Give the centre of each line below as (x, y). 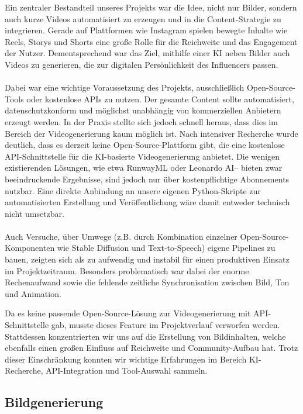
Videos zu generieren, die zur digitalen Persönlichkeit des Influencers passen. (142, 64)
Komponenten (30, 248)
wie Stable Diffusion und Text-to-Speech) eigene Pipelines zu (166, 248)
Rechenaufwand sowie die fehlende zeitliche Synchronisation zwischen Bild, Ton (147, 282)
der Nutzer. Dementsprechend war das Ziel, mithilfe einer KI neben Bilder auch (147, 53)
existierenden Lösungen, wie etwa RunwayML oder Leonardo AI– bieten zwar (144, 168)
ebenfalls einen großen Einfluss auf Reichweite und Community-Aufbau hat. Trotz (151, 348)
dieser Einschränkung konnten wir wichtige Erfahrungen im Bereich (126, 359)
